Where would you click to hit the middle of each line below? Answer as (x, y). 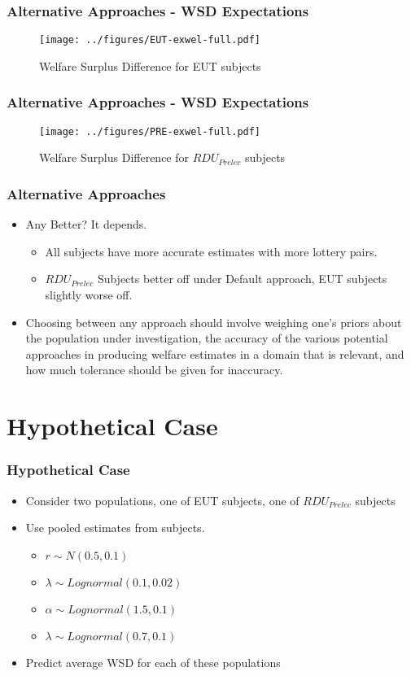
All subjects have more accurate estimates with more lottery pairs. (211, 251)
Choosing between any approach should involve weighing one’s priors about (214, 322)
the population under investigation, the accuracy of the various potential (207, 338)
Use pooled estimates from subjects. (115, 528)
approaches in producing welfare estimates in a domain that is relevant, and (215, 353)
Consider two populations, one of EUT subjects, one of (162, 500)
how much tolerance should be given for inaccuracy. (154, 370)
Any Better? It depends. (86, 224)
